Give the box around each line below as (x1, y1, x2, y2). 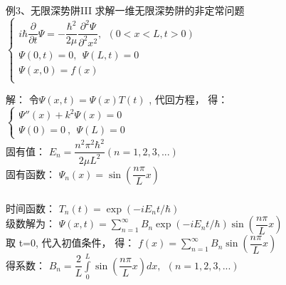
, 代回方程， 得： (149, 92, 228, 107)
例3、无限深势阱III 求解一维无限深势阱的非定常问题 (6, 2, 245, 17)
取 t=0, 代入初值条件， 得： (6, 235, 135, 250)
